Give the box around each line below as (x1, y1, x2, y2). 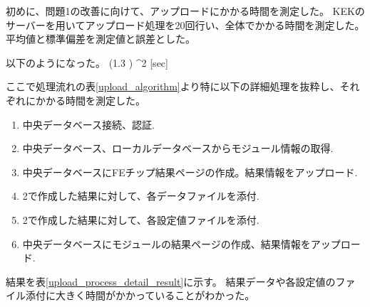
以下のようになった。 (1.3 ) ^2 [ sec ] (6, 55, 168, 70)
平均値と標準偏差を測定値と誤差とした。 (6, 31, 195, 46)
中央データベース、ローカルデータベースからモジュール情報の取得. (22, 141, 334, 156)
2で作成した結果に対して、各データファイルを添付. (22, 188, 259, 203)
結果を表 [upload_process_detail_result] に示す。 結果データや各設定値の (6, 274, 336, 289)
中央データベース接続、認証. (22, 117, 155, 131)
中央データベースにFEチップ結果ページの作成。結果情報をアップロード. (22, 164, 358, 179)
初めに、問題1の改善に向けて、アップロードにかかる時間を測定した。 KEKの (6, 4, 365, 18)
